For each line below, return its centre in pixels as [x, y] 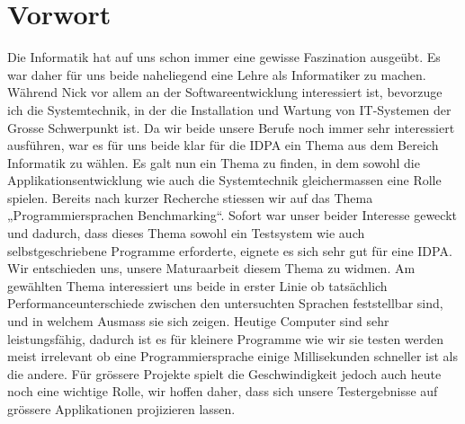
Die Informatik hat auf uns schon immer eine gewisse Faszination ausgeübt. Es [224, 57]
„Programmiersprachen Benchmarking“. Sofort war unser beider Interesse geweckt [232, 215]
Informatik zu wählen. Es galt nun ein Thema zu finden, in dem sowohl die [214, 162]
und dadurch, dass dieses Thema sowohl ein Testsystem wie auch [186, 233]
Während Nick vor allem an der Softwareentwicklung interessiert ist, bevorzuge [225, 92]
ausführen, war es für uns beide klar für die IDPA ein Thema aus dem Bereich [223, 145]
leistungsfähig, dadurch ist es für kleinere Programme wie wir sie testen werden [226, 338]
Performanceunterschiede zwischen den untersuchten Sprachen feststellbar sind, [225, 303]
